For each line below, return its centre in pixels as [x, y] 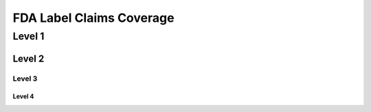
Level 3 [25, 79]
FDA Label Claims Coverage [93, 18]
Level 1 [29, 36]
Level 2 [29, 58]
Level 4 [23, 96]
